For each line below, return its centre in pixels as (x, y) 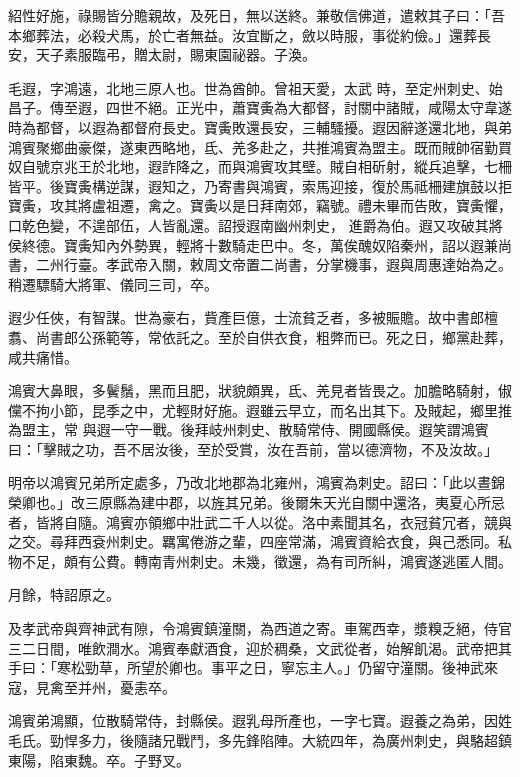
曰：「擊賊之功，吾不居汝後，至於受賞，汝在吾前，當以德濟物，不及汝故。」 (253, 448)
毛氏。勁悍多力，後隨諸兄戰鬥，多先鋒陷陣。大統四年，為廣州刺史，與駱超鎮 (260, 740)
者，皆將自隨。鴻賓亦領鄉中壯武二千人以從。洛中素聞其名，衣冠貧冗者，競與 (260, 521)
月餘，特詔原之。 (64, 594)
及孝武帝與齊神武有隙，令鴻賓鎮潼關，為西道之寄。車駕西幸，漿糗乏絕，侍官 (260, 628)
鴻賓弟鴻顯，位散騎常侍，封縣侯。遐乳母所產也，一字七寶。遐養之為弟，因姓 (260, 720)
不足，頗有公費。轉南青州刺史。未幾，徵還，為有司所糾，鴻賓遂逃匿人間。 (266, 560)
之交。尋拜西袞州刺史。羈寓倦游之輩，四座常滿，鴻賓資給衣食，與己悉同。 (253, 541)
